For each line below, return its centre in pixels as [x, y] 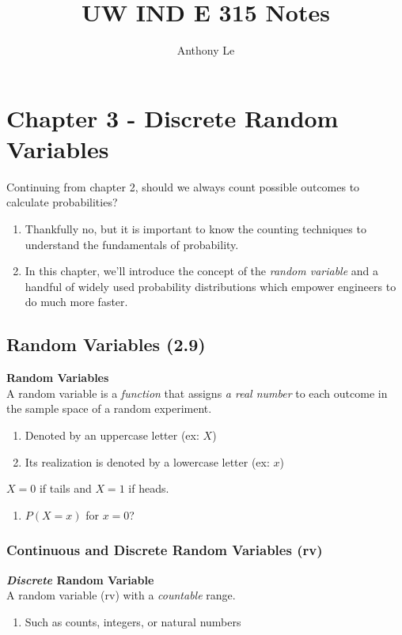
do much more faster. [76, 302]
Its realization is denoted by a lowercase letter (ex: [147, 461]
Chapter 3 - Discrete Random [173, 117]
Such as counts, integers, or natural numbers [133, 621]
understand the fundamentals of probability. [132, 244]
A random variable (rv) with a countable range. [121, 595]
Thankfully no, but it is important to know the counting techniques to [195, 229]
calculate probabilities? [62, 202]
